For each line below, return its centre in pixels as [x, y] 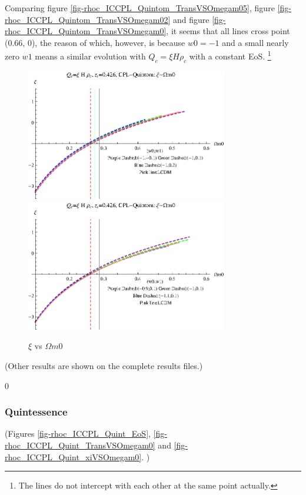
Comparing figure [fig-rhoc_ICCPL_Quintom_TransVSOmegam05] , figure [140, 8]
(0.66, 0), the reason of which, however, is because [95, 42]
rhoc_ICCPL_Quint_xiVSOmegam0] [73, 456]
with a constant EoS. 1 [230, 55]
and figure [191, 19]
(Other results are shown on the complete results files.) [104, 366]
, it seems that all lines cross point [228, 31]
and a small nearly [255, 42]
